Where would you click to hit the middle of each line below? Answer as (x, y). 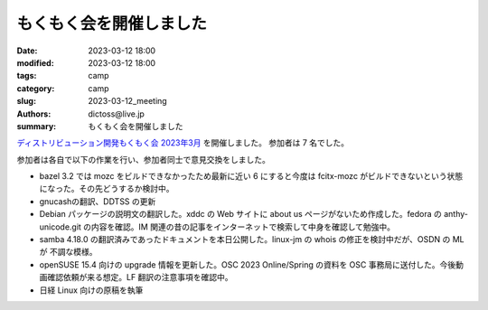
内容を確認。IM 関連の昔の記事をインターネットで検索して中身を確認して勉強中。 (243, 227)
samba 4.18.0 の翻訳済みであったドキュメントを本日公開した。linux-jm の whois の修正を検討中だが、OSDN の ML (252, 240)
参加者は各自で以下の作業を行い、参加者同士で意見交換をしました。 (143, 159)
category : (36, 88)
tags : (27, 76)
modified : (35, 62)
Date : (27, 51)
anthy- (456, 214)
